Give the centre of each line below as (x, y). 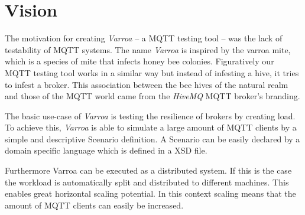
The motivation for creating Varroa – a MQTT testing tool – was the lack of (144, 38)
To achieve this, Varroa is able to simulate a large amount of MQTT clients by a (151, 127)
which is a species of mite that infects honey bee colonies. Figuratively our (139, 61)
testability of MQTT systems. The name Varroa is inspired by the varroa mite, (148, 49)
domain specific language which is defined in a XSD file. (106, 150)
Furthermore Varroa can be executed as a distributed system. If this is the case (148, 170)
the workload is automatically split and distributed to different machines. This (147, 182)
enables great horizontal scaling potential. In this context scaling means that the (150, 193)
